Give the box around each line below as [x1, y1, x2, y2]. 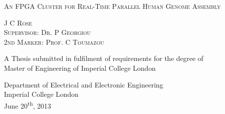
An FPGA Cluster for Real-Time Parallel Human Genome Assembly [4, 1, 221, 11]
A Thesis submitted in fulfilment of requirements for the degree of [4, 53, 204, 63]
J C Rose [4, 17, 33, 28]
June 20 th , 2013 [4, 99, 51, 111]
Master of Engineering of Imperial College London [4, 62, 156, 73]
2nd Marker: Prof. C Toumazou [4, 36, 104, 47]
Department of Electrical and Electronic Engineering [4, 79, 163, 89]
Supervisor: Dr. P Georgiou [4, 27, 91, 37]
